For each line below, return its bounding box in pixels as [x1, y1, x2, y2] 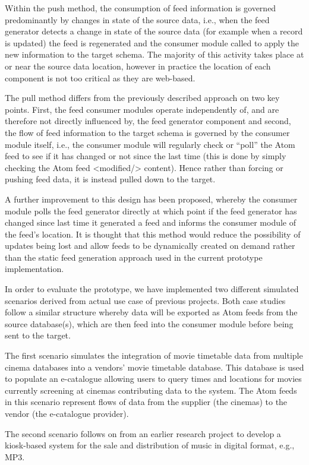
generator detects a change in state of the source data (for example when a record [5, 25, 303, 37]
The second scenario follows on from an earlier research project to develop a [5, 427, 281, 439]
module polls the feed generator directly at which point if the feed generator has [5, 204, 297, 217]
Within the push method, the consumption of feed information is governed [5, 2, 276, 14]
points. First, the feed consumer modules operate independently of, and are [5, 103, 279, 115]
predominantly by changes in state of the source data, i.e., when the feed [5, 13, 270, 26]
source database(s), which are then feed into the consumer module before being [5, 317, 294, 330]
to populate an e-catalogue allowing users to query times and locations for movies [5, 372, 302, 385]
